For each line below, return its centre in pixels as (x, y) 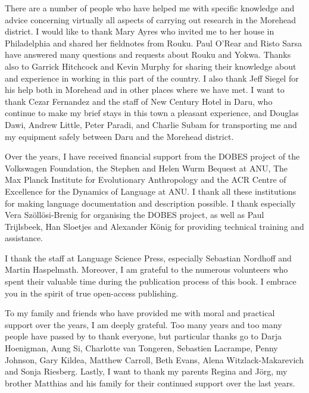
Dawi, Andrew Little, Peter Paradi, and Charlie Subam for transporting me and (151, 124)
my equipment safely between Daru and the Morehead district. (119, 136)
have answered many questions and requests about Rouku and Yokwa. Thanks (148, 54)
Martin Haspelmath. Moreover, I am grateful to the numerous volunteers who (146, 269)
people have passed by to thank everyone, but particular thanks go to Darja (143, 336)
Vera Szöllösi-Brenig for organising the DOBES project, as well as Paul (135, 215)
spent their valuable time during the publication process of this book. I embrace (151, 281)
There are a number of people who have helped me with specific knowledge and (150, 8)
